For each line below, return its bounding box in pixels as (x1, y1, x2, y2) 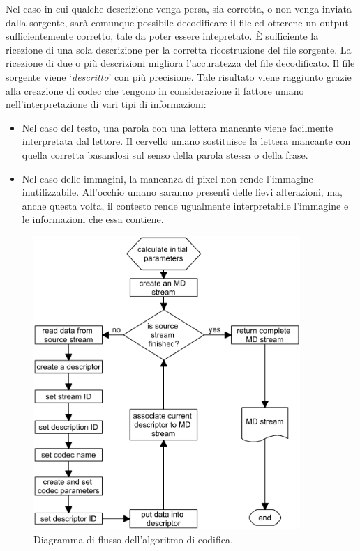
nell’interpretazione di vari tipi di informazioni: (6, 97, 207, 111)
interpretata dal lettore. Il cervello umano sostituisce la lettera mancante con (22, 134, 351, 148)
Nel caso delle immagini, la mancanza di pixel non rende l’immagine (22, 171, 313, 185)
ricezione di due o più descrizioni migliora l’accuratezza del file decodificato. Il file (6, 56, 355, 70)
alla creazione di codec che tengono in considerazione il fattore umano (6, 83, 304, 98)
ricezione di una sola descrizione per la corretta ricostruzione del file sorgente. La (6, 42, 352, 56)
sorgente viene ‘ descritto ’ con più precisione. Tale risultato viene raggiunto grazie (6, 69, 352, 84)
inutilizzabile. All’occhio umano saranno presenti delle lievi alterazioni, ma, (22, 185, 343, 199)
